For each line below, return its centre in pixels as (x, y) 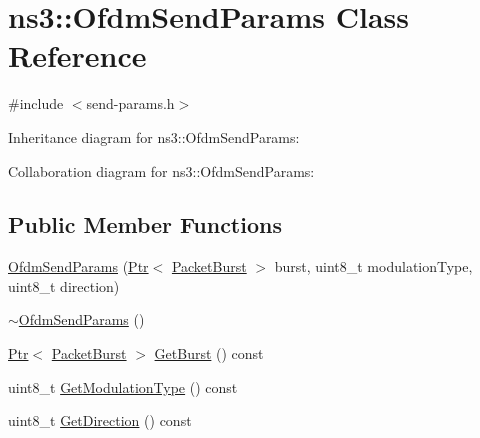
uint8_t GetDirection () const (100, 420)
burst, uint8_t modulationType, (373, 266)
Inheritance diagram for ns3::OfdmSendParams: (154, 136)
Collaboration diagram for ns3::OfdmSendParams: (161, 170)
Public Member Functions (145, 224)
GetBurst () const (209, 353)
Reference (77, 55)
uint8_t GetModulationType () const (123, 386)
